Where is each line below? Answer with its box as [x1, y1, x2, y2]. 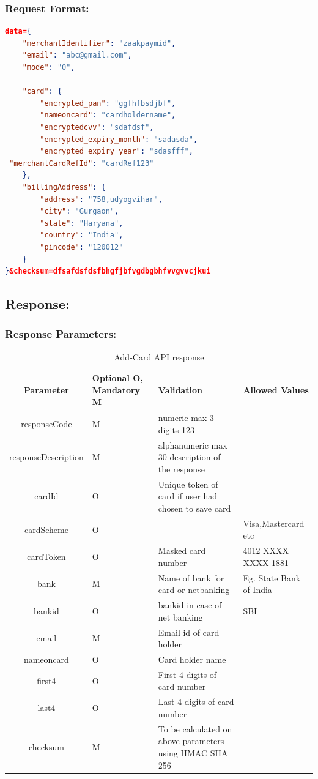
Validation [158, 383, 202, 396]
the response [158, 462, 205, 475]
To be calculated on [158, 722, 232, 735]
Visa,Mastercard [243, 516, 305, 529]
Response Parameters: [5, 326, 117, 341]
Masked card [158, 544, 206, 557]
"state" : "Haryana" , [40, 218, 124, 228]
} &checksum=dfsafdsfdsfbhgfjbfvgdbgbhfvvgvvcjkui [5, 267, 211, 276]
